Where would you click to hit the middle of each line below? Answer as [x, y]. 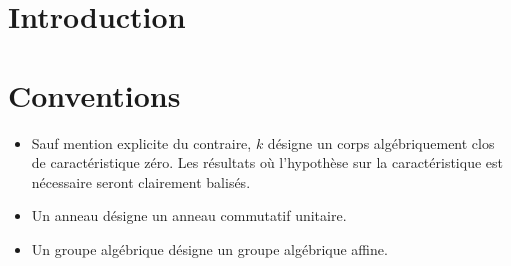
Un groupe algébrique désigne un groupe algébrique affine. [209, 248]
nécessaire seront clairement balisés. [141, 181]
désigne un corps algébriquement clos [381, 142]
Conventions [94, 94]
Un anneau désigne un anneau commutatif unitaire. [189, 215]
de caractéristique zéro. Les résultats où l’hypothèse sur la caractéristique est [267, 162]
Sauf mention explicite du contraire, [141, 142]
